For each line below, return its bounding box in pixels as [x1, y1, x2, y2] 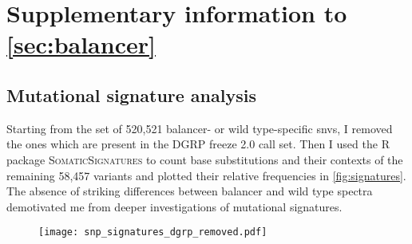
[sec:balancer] [6, 28, 156, 61]
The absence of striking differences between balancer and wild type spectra [6, 183, 373, 199]
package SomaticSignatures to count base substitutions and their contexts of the [6, 151, 403, 167]
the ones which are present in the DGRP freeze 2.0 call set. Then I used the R [6, 136, 390, 152]
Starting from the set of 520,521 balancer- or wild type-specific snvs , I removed [6, 120, 393, 136]
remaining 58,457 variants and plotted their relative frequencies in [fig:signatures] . [6, 167, 406, 183]
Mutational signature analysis [6, 82, 256, 107]
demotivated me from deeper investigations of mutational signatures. [6, 198, 343, 214]
